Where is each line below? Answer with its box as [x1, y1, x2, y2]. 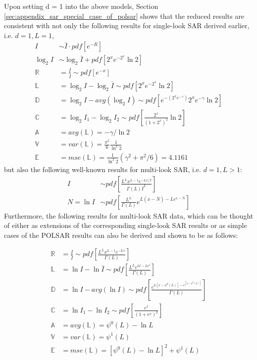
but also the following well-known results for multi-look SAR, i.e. [4, 164, 201, 174]
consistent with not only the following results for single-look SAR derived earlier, [4, 20, 250, 31]
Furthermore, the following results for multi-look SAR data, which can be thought [4, 210, 254, 221]
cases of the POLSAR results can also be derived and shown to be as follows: [4, 229, 238, 240]
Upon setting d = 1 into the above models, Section [4, 1, 158, 11]
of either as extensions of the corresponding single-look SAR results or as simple [4, 220, 247, 230]
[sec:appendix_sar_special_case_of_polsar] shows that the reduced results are [4, 10, 245, 21]
